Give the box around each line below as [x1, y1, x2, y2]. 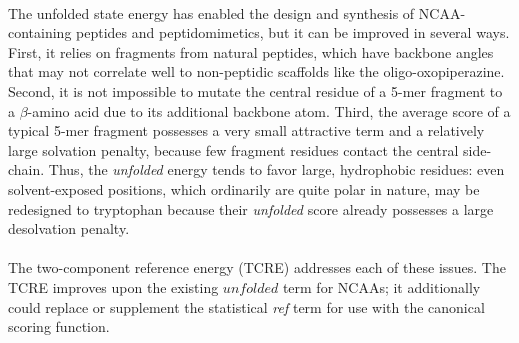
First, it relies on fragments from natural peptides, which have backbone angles [8, 41, 494, 62]
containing [8, 22, 72, 43]
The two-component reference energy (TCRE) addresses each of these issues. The [8, 257, 506, 278]
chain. [8, 159, 45, 180]
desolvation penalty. [8, 218, 130, 239]
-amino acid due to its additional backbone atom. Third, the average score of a [27, 100, 511, 121]
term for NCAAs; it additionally [282, 276, 481, 297]
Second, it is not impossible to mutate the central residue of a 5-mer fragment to [8, 80, 503, 101]
